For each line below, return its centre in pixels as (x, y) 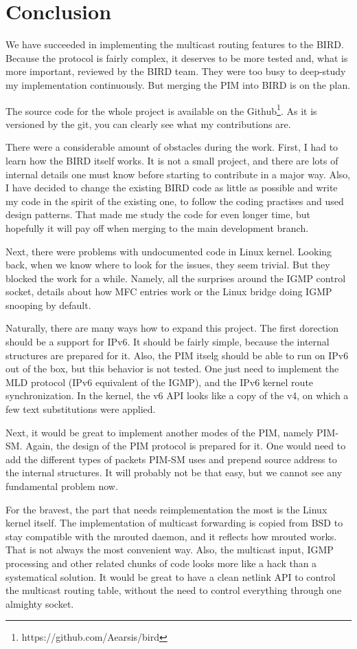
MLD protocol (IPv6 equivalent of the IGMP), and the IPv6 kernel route (160, 382)
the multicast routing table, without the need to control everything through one (174, 590)
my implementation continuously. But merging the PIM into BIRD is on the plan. (178, 84)
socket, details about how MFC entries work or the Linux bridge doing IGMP (169, 291)
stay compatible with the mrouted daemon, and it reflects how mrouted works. (171, 536)
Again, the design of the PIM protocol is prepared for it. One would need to (186, 446)
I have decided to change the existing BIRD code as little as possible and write (172, 188)
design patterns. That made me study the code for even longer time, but (158, 214)
